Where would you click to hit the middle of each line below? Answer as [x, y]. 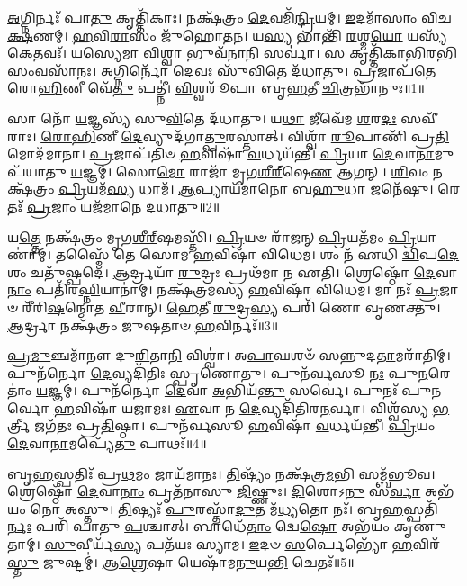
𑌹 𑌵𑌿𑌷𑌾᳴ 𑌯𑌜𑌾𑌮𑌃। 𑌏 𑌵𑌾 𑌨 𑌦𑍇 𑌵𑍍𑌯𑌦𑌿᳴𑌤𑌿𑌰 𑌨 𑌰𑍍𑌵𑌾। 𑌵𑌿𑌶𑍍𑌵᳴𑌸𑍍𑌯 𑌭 [251, 407]
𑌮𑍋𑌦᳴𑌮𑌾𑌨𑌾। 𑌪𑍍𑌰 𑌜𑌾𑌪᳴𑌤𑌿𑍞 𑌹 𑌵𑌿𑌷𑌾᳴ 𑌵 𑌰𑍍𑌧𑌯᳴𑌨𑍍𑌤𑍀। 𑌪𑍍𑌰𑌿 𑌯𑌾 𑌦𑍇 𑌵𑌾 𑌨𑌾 [221, 153]
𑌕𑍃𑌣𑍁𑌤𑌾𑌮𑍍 [420, 526]
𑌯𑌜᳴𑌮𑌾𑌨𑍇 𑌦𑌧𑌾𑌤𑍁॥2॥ [150, 206]
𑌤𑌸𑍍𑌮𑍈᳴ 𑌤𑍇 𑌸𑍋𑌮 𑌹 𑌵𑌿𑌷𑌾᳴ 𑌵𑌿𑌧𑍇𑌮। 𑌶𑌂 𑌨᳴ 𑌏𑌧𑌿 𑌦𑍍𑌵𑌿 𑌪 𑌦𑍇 [257, 254]
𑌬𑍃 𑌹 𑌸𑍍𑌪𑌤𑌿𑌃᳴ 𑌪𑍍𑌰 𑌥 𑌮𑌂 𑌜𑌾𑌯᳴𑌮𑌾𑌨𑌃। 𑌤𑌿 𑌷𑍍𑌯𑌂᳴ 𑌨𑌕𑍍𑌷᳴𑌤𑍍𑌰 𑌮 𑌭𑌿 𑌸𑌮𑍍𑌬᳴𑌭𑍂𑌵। [221, 473]
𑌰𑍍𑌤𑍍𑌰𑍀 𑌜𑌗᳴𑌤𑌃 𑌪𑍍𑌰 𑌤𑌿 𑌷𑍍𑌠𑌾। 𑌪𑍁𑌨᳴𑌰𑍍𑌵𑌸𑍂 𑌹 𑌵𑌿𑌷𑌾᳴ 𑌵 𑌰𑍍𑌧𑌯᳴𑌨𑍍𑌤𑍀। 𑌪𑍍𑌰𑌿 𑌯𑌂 [221, 425]
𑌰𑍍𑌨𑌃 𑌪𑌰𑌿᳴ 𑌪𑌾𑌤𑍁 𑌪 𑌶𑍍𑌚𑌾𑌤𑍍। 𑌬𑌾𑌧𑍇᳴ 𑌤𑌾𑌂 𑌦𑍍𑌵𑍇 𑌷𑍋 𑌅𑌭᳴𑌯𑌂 [198, 526]
